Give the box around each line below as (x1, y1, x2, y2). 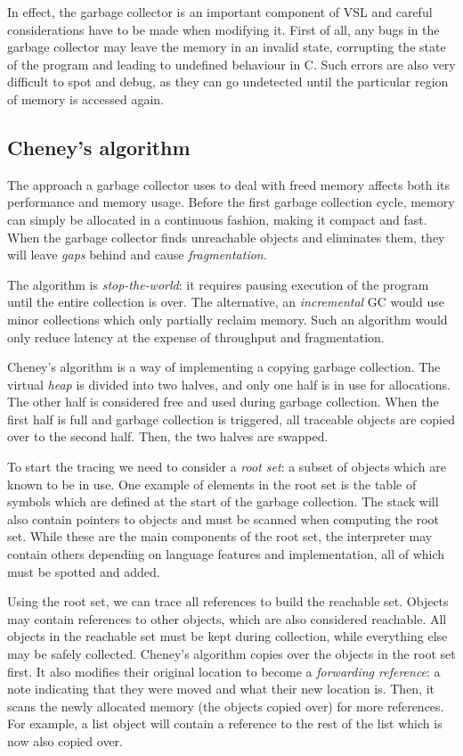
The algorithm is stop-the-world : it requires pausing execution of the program (7, 275, 429, 293)
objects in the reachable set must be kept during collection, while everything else (7, 627, 448, 645)
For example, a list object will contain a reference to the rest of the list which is (7, 714, 443, 733)
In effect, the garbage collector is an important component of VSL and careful (7, 3, 433, 21)
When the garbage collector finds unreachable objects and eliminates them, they (7, 227, 445, 246)
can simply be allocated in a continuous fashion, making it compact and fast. (7, 210, 427, 228)
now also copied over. (7, 731, 123, 750)
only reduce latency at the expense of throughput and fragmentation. (7, 327, 385, 346)
